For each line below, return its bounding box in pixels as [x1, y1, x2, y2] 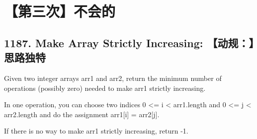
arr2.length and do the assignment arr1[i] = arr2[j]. [4, 109, 160, 119]
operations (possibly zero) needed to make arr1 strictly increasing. [4, 82, 206, 93]
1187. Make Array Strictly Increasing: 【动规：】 [4, 35, 255, 50]
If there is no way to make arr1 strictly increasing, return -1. [4, 126, 188, 136]
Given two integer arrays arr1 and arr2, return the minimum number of [4, 72, 222, 83]
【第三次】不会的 [4, 1, 116, 21]
